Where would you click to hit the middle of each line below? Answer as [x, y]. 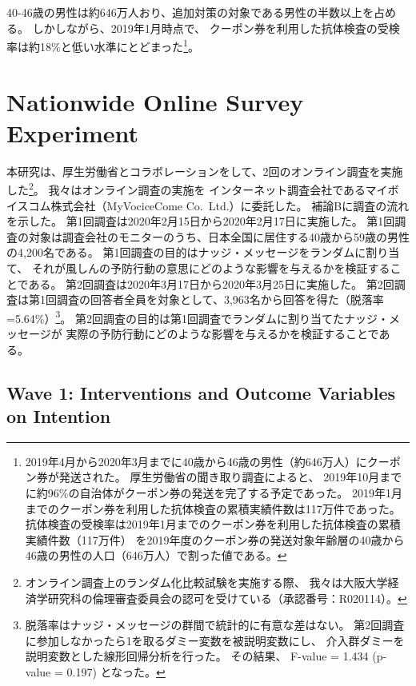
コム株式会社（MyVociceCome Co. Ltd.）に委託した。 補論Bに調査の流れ [219, 205]
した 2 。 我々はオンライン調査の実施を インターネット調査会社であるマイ [197, 188]
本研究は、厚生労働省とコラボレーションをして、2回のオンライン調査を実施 [205, 171]
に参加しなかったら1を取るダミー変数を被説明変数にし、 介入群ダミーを [215, 640]
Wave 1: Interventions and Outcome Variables [201, 392]
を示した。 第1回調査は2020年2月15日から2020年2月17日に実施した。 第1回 [201, 221]
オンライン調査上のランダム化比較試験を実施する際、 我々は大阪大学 [206, 582]
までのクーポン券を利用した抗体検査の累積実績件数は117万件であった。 [213, 508]
